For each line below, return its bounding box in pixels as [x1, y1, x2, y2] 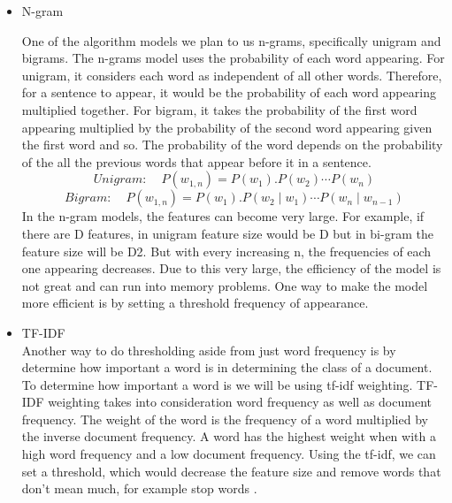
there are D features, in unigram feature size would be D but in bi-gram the [21, 224, 433, 242]
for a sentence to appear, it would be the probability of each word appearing [21, 83, 436, 102]
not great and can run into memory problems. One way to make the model [21, 276, 428, 294]
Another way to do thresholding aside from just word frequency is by [21, 340, 396, 359]
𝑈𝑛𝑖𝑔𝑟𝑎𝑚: [93, 173, 147, 187]
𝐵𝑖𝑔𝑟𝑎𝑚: [65, 192, 111, 205]
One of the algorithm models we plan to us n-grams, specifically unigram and [21, 31, 441, 50]
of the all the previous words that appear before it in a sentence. [21, 152, 372, 171]
